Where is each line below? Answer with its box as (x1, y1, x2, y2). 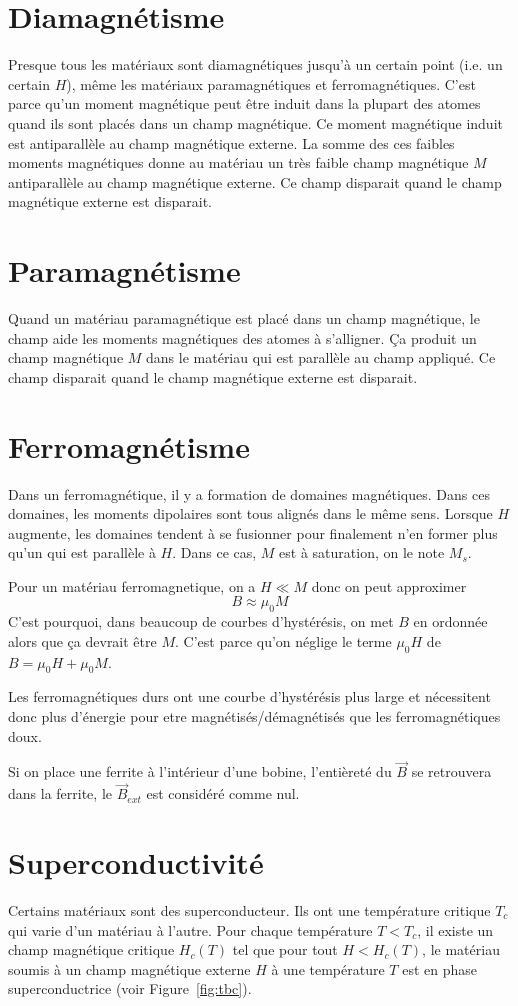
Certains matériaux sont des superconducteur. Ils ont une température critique (8, 899, 491, 920)
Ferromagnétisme (8, 425, 250, 466)
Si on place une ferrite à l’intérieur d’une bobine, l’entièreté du (8, 761, 392, 782)
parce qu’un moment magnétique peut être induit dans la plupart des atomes (8, 93, 481, 114)
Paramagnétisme (8, 250, 241, 291)
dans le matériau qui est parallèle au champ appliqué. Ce (146, 347, 496, 368)
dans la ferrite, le (8, 783, 112, 804)
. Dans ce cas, (172, 542, 257, 563)
